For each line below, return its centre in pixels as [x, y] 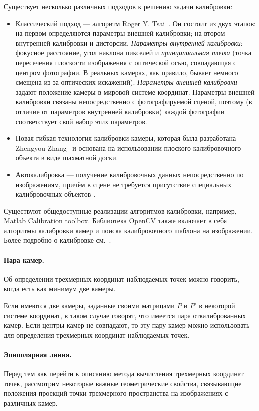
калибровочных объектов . [56, 194]
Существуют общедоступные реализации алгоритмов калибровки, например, [120, 210]
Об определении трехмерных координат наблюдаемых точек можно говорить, [122, 278]
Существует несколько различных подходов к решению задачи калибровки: [118, 6]
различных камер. [31, 403]
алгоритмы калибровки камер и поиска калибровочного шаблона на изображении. [128, 230]
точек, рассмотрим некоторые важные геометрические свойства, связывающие [123, 383]
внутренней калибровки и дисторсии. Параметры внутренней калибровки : [129, 43]
